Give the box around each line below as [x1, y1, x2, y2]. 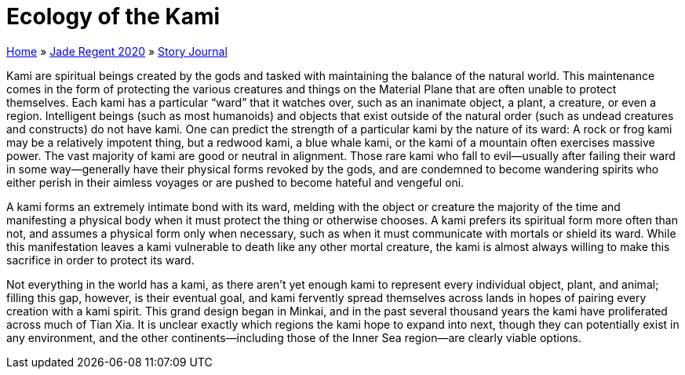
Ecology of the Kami [6, 3, 220, 30]
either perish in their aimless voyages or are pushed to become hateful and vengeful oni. [6, 175, 465, 189]
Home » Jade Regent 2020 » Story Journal [6, 44, 228, 58]
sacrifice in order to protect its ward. [6, 253, 195, 267]
